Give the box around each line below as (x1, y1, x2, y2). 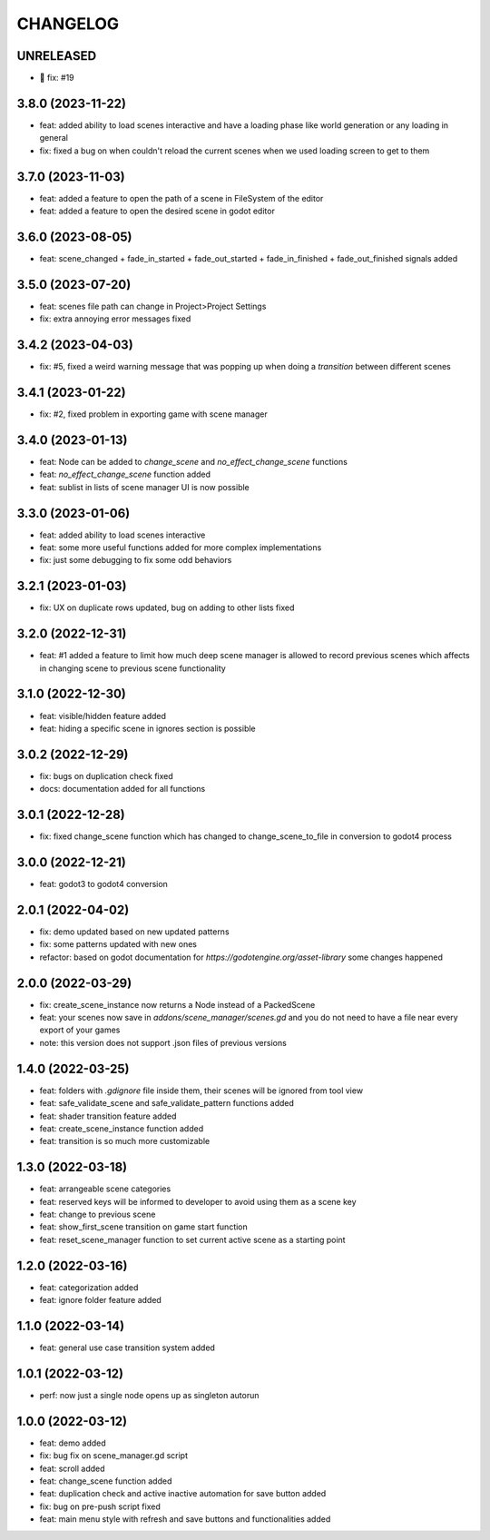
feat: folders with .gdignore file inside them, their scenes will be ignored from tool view (39, 1085, 363, 1096)
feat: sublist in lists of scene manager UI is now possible (39, 481, 250, 492)
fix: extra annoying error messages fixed (39, 313, 191, 324)
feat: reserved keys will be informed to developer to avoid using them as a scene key (39, 1196, 358, 1207)
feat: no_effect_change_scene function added (39, 469, 211, 480)
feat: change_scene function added (39, 1476, 172, 1486)
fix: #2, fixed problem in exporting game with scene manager (39, 409, 268, 420)
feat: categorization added (39, 1281, 139, 1293)
